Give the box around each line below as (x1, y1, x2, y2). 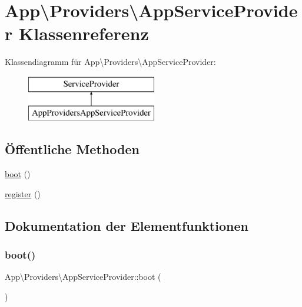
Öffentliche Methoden (5, 140, 140, 158)
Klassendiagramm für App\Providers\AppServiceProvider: (5, 55, 216, 68)
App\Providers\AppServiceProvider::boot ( (5, 270, 161, 283)
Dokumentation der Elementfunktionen (5, 216, 248, 234)
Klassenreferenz (18, 21, 149, 45)
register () (5, 187, 41, 200)
